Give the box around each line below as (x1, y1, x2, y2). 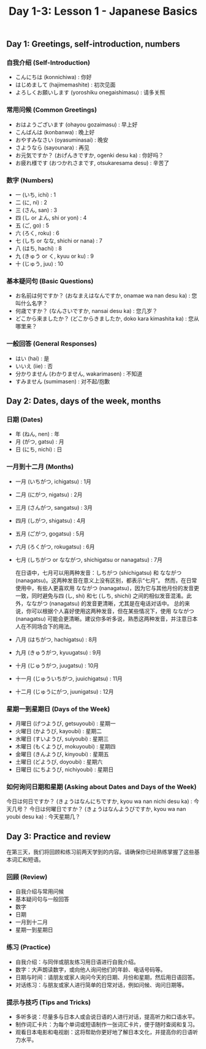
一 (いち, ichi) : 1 (15, 191, 56, 199)
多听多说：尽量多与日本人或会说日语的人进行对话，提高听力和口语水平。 (15, 1013, 198, 1020)
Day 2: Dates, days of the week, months (6, 396, 161, 406)
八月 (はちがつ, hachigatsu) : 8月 (15, 636, 97, 643)
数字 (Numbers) (6, 176, 54, 185)
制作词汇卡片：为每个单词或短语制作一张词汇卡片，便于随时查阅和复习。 (15, 1020, 198, 1028)
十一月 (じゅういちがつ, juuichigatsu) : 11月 (15, 675, 123, 682)
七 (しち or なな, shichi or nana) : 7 (15, 237, 102, 245)
